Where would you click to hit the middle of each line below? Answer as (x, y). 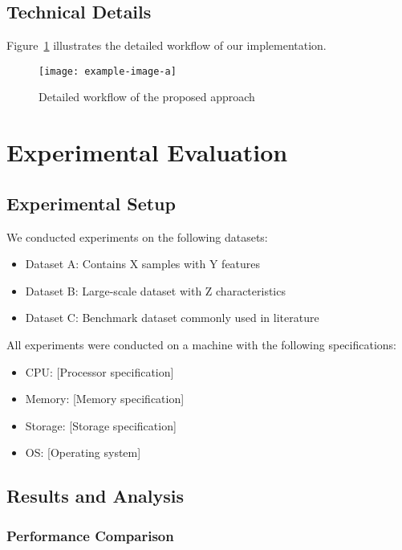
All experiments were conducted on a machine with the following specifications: (202, 344)
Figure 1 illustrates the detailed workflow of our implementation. (166, 45)
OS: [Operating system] (83, 452)
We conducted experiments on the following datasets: (137, 236)
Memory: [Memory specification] (105, 399)
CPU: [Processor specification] (99, 371)
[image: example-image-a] (108, 71)
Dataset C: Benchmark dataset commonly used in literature (172, 318)
